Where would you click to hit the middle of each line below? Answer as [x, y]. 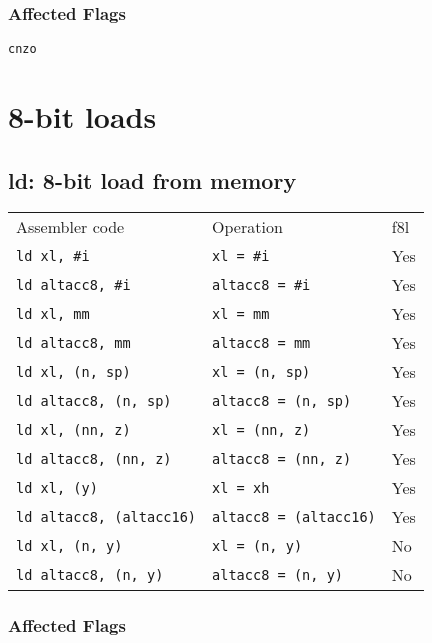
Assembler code [70, 227]
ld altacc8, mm [73, 342]
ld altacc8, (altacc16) [106, 516]
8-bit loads [82, 116]
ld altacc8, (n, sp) [94, 400]
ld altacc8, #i [73, 284]
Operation [247, 227]
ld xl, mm [53, 313]
